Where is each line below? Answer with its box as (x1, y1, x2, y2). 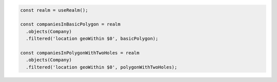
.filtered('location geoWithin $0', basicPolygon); (26, 36, 159, 42)
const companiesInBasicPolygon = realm (20, 21, 121, 28)
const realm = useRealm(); (20, 7, 88, 13)
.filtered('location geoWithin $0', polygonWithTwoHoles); (26, 64, 177, 70)
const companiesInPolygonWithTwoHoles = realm (20, 50, 140, 56)
